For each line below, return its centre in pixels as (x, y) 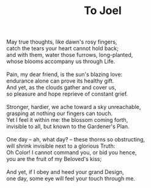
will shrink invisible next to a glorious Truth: (61, 146)
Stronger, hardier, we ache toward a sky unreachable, (74, 107)
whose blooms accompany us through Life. (61, 61)
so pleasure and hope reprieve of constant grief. (67, 94)
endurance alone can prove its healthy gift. (60, 81)
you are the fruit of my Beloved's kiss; (54, 159)
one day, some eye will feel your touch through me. (71, 179)
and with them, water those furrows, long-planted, (70, 55)
